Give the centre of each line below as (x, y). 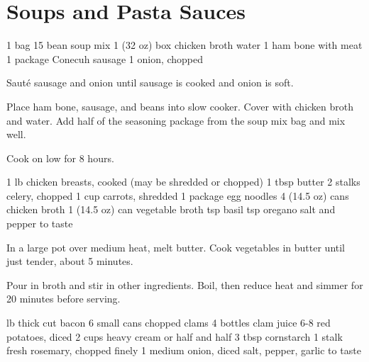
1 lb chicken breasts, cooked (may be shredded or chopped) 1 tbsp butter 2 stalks (183, 182)
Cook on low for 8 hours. (60, 158)
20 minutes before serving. (64, 299)
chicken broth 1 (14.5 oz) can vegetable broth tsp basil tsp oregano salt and (171, 209)
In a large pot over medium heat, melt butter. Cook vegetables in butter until (176, 247)
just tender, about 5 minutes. (70, 261)
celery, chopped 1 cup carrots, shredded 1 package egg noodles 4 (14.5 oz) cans (178, 195)
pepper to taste (40, 224)
